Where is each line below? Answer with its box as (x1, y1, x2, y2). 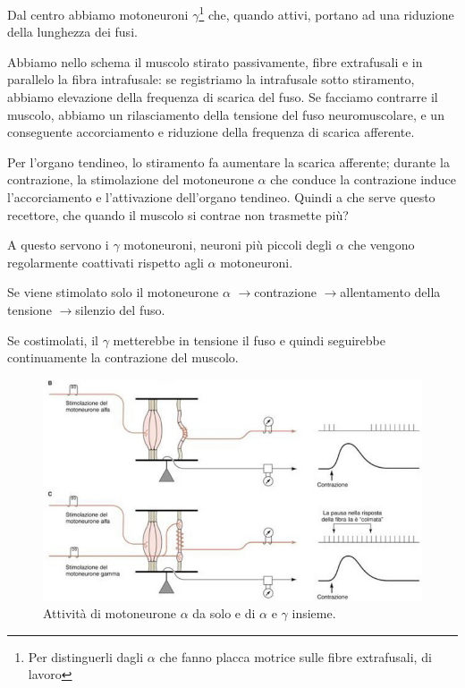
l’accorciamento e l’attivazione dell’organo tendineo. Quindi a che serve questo (7, 188, 435, 206)
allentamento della (340, 283, 441, 302)
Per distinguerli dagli (28, 647, 144, 666)
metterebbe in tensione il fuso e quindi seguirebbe (113, 330, 385, 349)
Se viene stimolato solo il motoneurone (7, 283, 219, 302)
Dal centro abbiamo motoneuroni (7, 4, 189, 23)
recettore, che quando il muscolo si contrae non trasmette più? (7, 205, 349, 224)
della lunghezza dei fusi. (7, 22, 138, 41)
